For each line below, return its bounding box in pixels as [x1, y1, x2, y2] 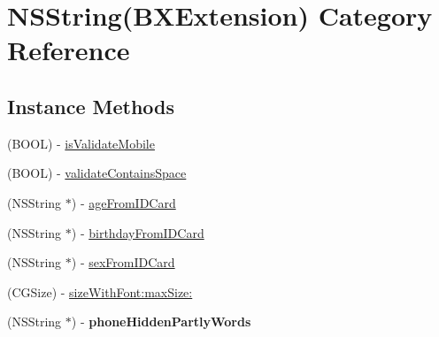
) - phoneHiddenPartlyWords [71, 312, 251, 331]
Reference [7, 32, 130, 68]
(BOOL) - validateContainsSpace [7, 164, 187, 182]
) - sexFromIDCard [71, 253, 175, 272]
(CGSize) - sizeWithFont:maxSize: [7, 282, 193, 301]
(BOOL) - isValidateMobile [7, 134, 155, 152]
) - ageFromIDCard [71, 193, 176, 211]
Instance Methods [7, 92, 174, 119]
